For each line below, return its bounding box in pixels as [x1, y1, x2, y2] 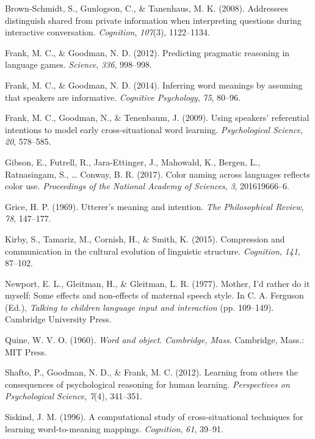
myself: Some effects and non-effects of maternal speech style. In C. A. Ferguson [5, 289, 304, 302]
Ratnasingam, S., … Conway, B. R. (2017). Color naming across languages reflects [5, 167, 310, 180]
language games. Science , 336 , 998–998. [5, 58, 152, 71]
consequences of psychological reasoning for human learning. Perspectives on [5, 377, 290, 390]
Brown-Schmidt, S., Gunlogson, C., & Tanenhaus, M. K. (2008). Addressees [5, 2, 288, 14]
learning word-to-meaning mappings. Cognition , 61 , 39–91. [5, 422, 223, 435]
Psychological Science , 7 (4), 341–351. [5, 390, 143, 402]
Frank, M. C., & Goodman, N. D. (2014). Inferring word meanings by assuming [5, 78, 303, 91]
